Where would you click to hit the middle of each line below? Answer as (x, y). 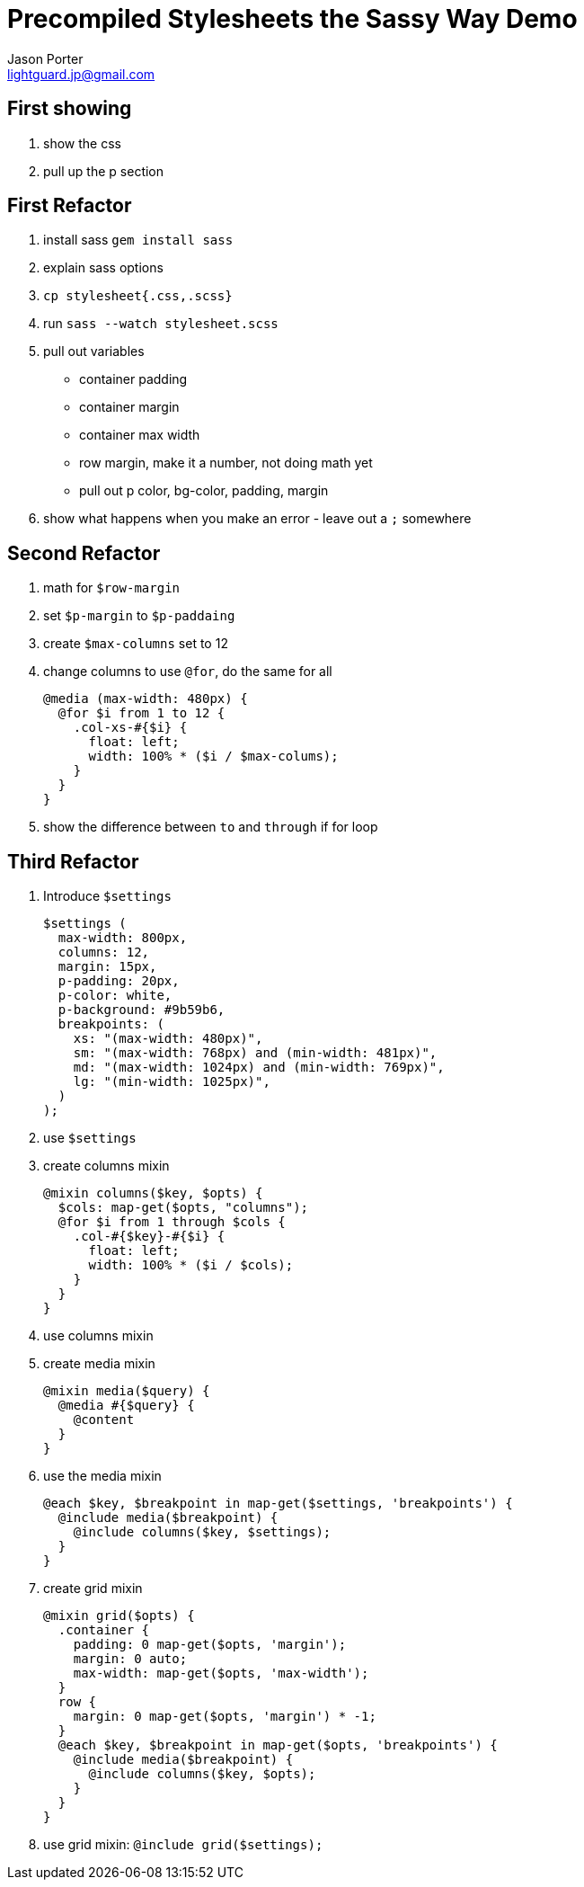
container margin (129, 407)
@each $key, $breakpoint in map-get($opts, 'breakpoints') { (278, 1745)
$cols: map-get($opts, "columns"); (183, 1208)
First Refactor (70, 206)
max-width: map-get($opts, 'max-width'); (221, 1673)
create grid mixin (93, 1589)
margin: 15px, (107, 967)
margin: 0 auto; (130, 1659)
